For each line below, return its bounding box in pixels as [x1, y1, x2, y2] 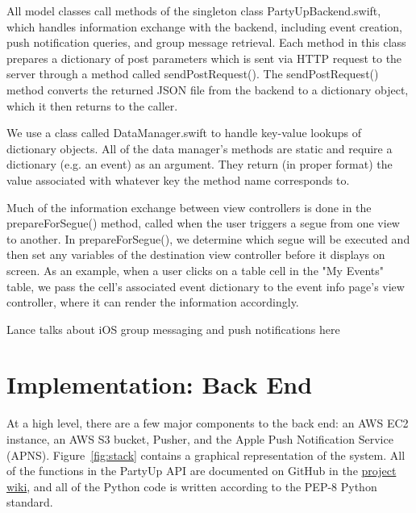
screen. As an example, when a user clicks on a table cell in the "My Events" [6, 261, 385, 278]
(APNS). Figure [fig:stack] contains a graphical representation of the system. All [6, 446, 406, 463]
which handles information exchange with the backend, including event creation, [6, 18, 402, 35]
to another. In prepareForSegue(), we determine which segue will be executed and [6, 230, 410, 247]
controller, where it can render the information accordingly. [6, 294, 299, 311]
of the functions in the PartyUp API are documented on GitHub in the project [6, 462, 397, 479]
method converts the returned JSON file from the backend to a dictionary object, [6, 81, 409, 98]
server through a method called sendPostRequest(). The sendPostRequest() [6, 65, 379, 82]
